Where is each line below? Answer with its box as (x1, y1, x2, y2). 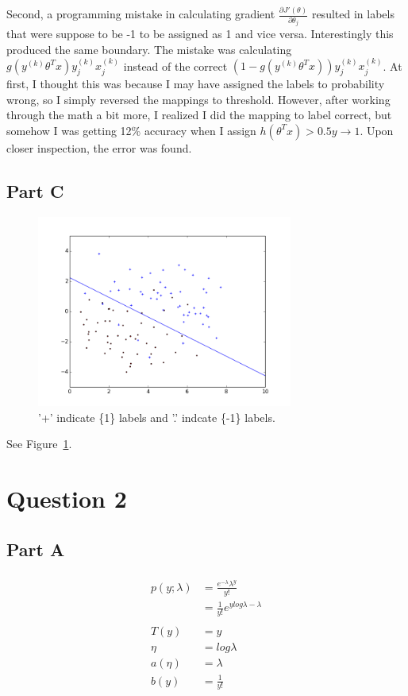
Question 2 (6, 482, 127, 515)
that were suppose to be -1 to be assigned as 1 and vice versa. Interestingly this (6, 25, 394, 42)
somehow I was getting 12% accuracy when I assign (6, 122, 256, 138)
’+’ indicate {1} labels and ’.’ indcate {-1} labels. (38, 408, 275, 425)
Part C (6, 178, 64, 203)
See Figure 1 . (6, 435, 72, 452)
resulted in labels (311, 6, 395, 22)
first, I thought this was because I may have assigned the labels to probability (6, 75, 385, 92)
